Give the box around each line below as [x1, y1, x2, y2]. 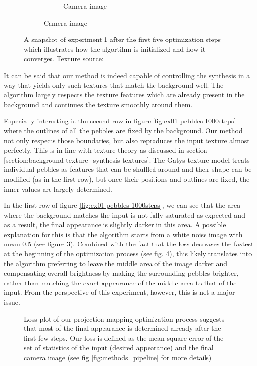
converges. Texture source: [24, 53, 103, 64]
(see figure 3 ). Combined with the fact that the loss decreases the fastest [33, 239, 254, 249]
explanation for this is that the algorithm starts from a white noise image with [4, 229, 243, 239]
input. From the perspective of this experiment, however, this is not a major [4, 287, 235, 297]
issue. [4, 297, 20, 307]
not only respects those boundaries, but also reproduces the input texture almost [4, 135, 250, 145]
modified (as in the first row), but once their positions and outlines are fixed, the [4, 173, 250, 184]
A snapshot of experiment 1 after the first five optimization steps [24, 34, 221, 44]
